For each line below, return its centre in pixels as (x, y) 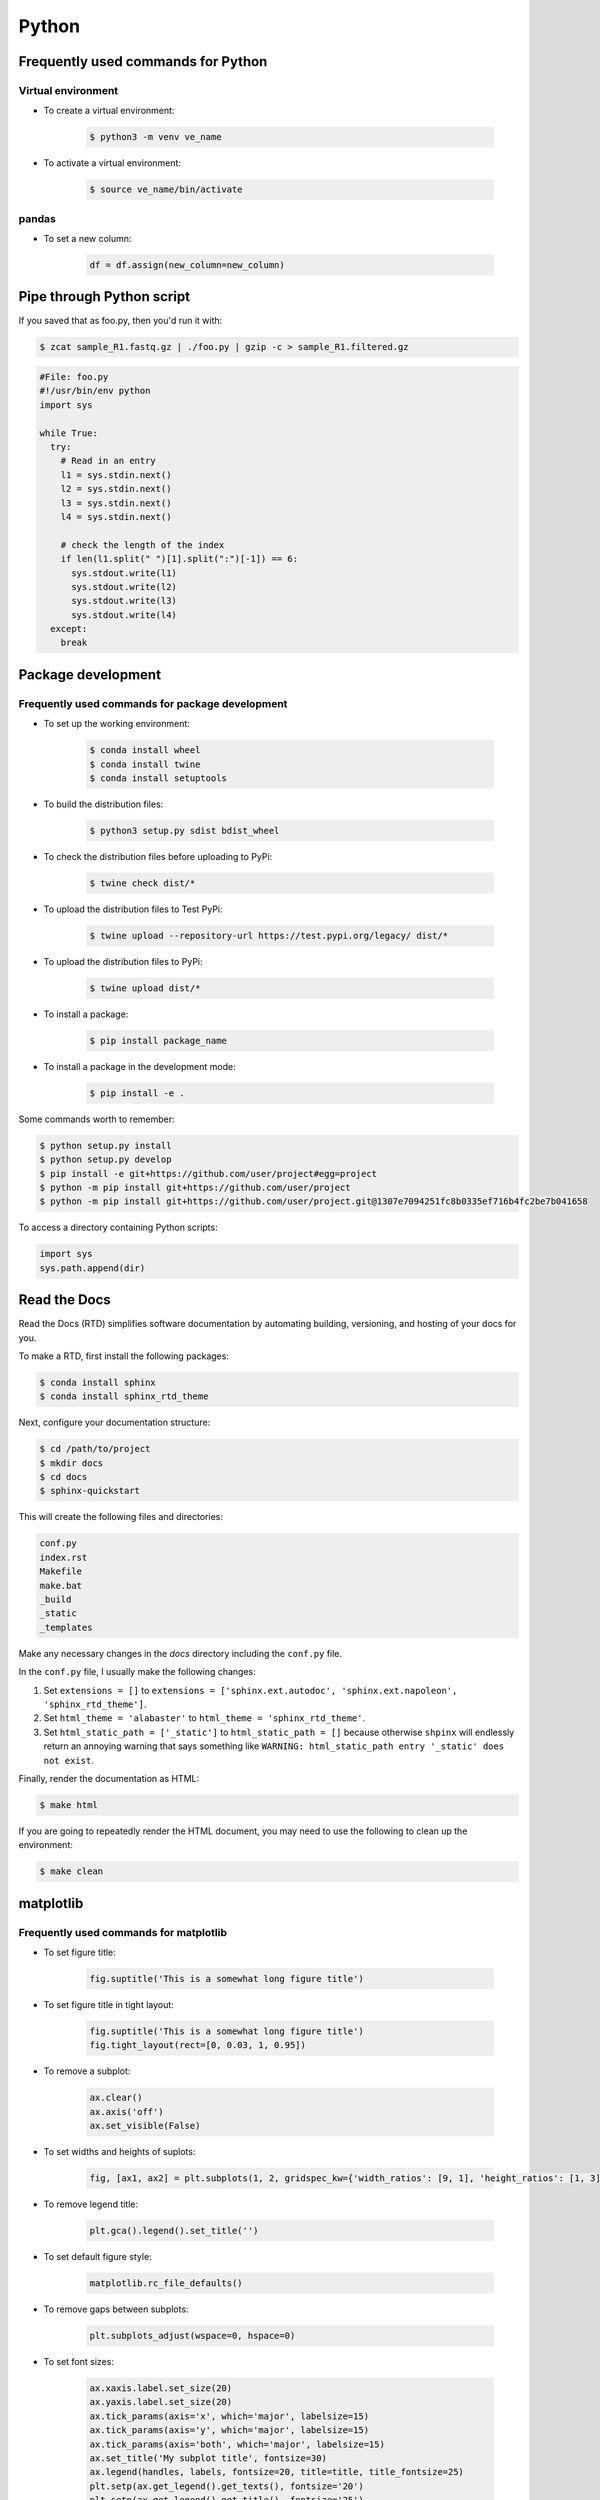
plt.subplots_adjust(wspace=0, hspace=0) (192, 2335)
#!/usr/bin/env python (95, 391)
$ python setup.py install (105, 1145)
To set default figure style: (97, 2257)
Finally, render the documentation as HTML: (109, 1778)
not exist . (68, 1760)
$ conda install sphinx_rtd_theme (124, 1396)
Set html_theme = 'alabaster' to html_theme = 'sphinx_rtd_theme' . (204, 1718)
